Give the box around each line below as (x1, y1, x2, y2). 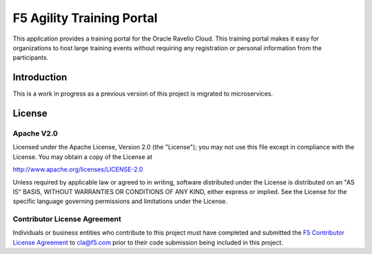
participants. (12, 54, 49, 62)
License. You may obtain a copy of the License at (12, 152, 153, 161)
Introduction (12, 72, 68, 83)
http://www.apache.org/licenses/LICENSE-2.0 (12, 165, 143, 173)
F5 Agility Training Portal (12, 10, 158, 25)
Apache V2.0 (12, 129, 59, 138)
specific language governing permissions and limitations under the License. (12, 197, 227, 206)
